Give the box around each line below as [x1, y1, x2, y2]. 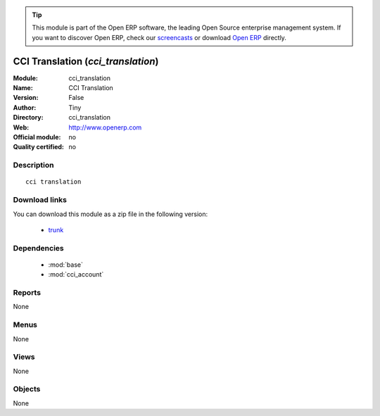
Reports [13, 288, 42, 298]
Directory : [13, 113, 44, 122]
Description [13, 160, 54, 170]
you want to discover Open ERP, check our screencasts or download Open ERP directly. [32, 33, 286, 42]
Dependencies [13, 243, 65, 253]
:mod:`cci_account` [48, 270, 104, 279]
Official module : [13, 133, 61, 141]
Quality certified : [13, 143, 65, 151]
